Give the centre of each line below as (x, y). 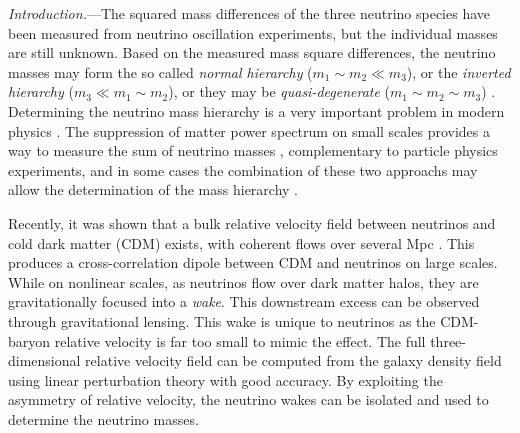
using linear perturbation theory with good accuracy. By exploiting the (225, 379)
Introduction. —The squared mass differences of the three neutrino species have (249, 13)
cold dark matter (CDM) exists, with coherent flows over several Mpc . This (241, 242)
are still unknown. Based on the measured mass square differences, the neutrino (252, 52)
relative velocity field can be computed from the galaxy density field (293, 360)
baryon (29, 340)
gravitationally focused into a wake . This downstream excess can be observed (244, 301)
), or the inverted (458, 71)
